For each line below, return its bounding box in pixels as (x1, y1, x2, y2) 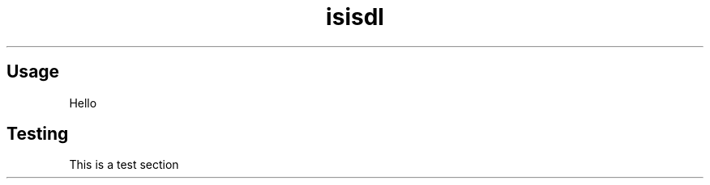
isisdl (326, 3, 384, 31)
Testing (6, 124, 69, 145)
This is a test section (69, 158, 179, 172)
